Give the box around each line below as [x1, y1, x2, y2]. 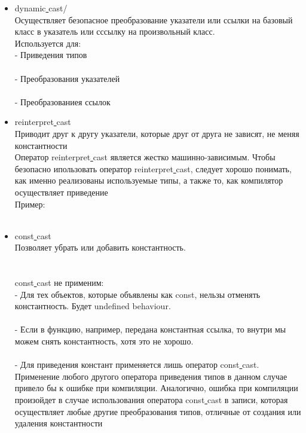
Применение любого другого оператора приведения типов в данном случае [14, 370, 287, 382]
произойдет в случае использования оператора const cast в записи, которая [14, 394, 288, 405]
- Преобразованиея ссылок [14, 95, 111, 108]
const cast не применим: [14, 276, 104, 289]
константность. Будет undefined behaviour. [14, 300, 171, 312]
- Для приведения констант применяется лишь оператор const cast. [14, 358, 259, 371]
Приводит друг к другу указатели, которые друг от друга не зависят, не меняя [14, 127, 299, 139]
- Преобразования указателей [14, 72, 120, 84]
